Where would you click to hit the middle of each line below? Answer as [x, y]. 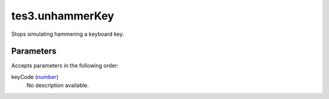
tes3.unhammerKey [63, 16]
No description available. [58, 86]
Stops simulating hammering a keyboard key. [68, 34]
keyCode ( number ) [35, 77]
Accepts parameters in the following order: [65, 66]
